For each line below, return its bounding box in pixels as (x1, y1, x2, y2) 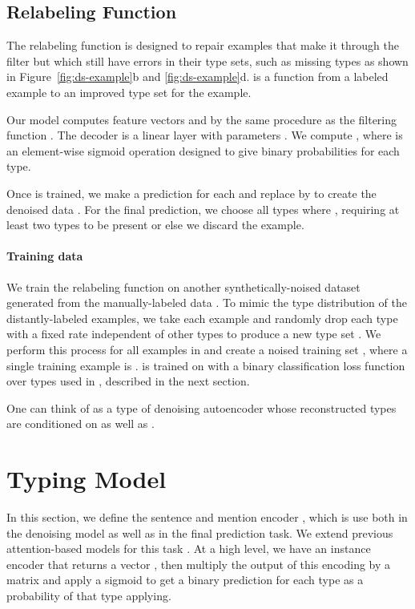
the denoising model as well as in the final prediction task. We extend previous (6, 524, 393, 541)
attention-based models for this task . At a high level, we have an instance (6, 540, 371, 557)
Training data (6, 248, 83, 264)
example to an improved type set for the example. (6, 83, 252, 100)
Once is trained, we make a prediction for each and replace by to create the (6, 184, 377, 201)
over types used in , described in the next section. (6, 373, 250, 389)
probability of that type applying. (6, 587, 171, 603)
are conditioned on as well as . (6, 415, 155, 432)
